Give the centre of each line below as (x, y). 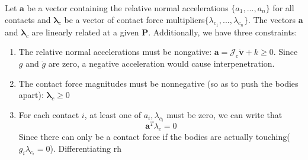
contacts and (28, 19)
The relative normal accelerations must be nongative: (115, 52)
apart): (31, 95)
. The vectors (272, 19)
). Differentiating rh (86, 148)
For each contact (49, 114)
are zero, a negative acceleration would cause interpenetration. (161, 63)
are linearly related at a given (85, 32)
